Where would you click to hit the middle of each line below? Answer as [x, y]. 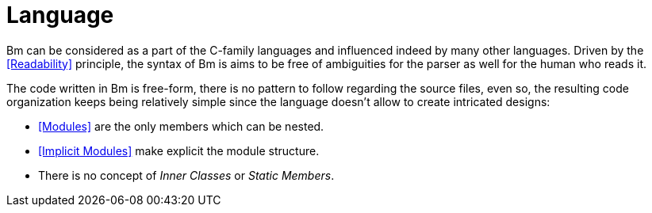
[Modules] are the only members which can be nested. [181, 126]
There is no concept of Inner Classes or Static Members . [186, 175]
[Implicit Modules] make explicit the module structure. [179, 150]
